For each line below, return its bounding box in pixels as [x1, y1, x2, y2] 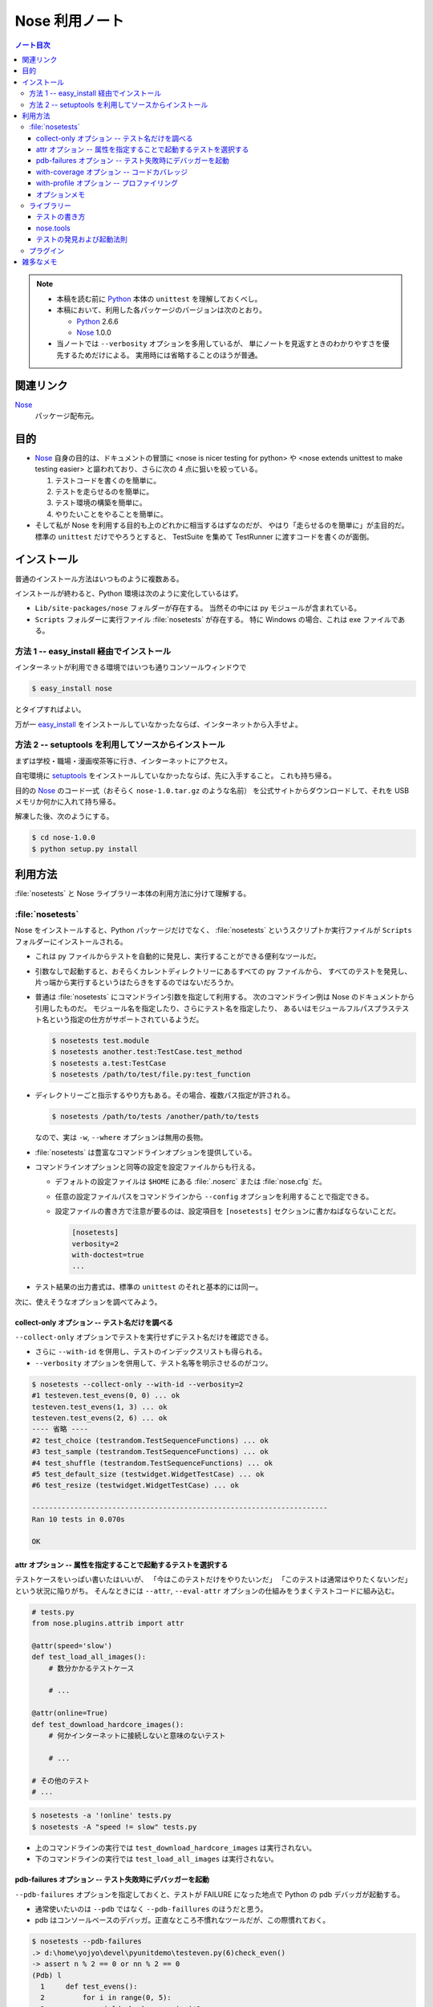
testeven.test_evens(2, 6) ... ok [31, 1413, 168, 1423]
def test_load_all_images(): [31, 1652, 147, 1662]
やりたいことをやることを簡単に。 [55, 509, 168, 519]
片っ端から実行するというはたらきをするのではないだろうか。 [34, 977, 238, 987]
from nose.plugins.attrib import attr [31, 1618, 184, 1628]
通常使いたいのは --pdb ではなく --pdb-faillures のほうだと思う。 [34, 1904, 268, 1914]
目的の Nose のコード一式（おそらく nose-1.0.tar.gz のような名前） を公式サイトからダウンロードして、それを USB [14, 785, 410, 795]
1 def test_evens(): [40, 1981, 138, 1991]
